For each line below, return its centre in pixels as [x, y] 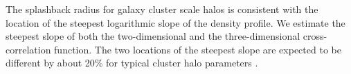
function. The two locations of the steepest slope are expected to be [198, 49]
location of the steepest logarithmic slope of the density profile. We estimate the [175, 22]
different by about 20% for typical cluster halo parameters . [132, 63]
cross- [315, 36]
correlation [28, 49]
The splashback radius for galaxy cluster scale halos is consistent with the [162, 9]
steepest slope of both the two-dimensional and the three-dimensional [153, 36]
